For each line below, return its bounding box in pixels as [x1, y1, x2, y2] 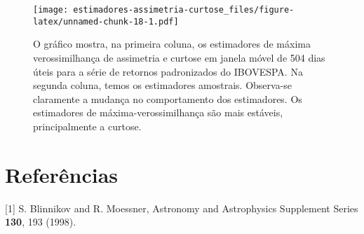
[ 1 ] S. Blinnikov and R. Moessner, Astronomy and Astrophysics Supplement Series [5, 200, 358, 215]
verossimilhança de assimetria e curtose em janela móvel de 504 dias [33, 50, 325, 64]
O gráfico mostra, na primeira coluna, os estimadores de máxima [33, 36, 311, 51]
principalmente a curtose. [33, 118, 142, 133]
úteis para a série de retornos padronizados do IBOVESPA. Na [33, 64, 303, 78]
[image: [33, 5, 69, 15]
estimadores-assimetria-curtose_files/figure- [73, 5, 295, 15]
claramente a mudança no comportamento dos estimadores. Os [33, 91, 302, 106]
